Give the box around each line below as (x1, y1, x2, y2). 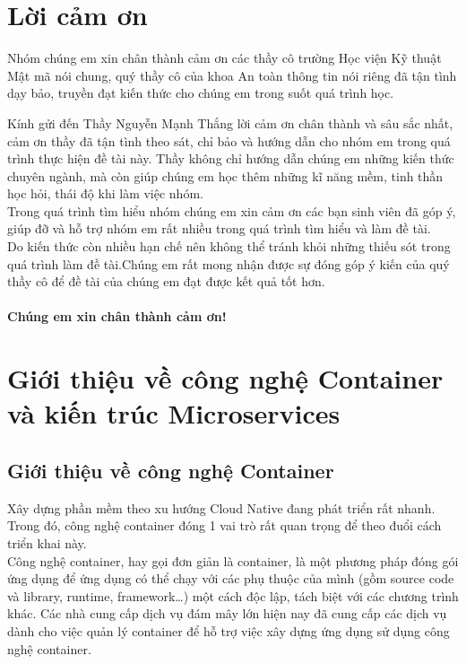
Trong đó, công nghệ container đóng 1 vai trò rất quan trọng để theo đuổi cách (7, 516, 442, 535)
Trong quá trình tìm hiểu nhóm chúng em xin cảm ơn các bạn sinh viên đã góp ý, (7, 201, 456, 220)
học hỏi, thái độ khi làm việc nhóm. (7, 184, 203, 203)
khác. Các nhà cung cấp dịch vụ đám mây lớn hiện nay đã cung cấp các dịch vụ (7, 604, 447, 623)
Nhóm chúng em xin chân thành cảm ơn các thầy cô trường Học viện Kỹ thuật (7, 48, 442, 67)
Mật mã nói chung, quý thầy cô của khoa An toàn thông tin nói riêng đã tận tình (7, 66, 457, 84)
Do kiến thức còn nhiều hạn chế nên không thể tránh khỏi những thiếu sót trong (7, 237, 451, 256)
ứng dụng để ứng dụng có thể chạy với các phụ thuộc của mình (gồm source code (7, 569, 454, 588)
